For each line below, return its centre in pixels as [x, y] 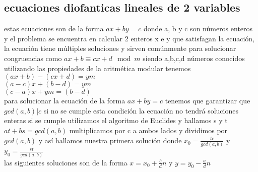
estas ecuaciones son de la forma [54, 28]
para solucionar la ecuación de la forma [65, 101]
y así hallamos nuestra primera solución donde [110, 140]
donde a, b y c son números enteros [198, 28]
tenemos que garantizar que [208, 101]
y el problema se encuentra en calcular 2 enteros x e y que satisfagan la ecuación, [130, 38]
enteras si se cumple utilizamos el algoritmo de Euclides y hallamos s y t [116, 120]
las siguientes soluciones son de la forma [66, 162]
